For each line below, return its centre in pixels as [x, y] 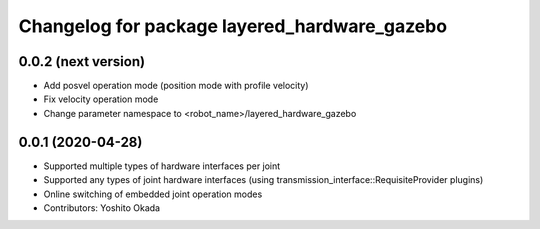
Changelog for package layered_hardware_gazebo [233, 26]
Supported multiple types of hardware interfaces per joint [162, 166]
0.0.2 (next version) [81, 61]
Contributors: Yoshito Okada [101, 207]
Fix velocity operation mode [101, 99]
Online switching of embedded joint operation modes [153, 194]
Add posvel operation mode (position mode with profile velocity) [176, 86]
